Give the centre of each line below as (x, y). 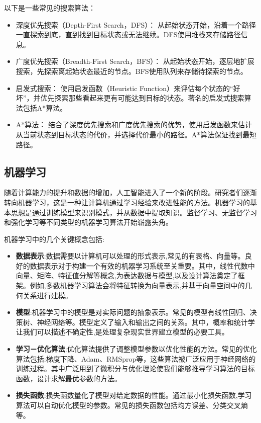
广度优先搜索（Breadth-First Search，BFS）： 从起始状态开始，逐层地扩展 (135, 61)
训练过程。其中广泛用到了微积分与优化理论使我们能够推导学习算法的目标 (135, 368)
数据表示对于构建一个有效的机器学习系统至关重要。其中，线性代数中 (142, 265)
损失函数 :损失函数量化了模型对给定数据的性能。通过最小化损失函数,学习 (134, 395)
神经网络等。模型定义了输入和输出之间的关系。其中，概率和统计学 (146, 322)
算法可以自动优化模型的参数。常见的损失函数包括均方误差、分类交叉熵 (132, 405)
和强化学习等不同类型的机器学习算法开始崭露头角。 (88, 222)
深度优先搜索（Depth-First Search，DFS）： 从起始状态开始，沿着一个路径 (136, 24)
